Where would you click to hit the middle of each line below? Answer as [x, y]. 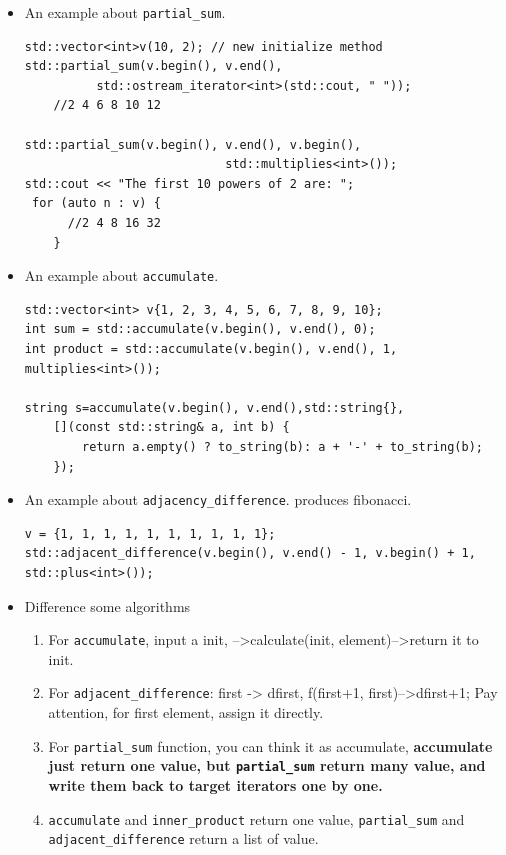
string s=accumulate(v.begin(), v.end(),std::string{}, [214, 407]
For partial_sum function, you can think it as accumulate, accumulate [270, 745]
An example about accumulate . [121, 275]
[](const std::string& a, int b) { [171, 427]
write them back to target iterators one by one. [215, 785]
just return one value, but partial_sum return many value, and [267, 765]
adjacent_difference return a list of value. [183, 838]
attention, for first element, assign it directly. [186, 712]
